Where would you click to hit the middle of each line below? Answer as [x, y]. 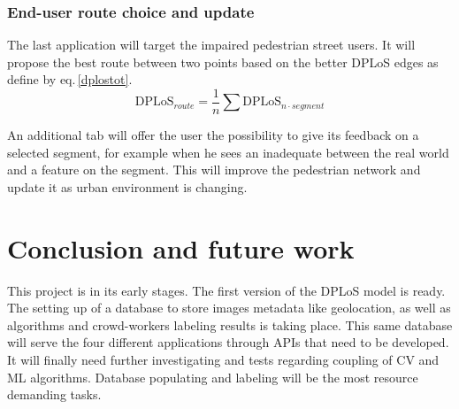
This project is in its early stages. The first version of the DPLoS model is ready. [226, 290]
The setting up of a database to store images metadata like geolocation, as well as [229, 308]
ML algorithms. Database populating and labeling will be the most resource [213, 377]
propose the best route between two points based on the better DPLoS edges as [223, 62]
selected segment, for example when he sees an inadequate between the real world [228, 152]
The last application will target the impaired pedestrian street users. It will [211, 45]
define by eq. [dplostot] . [70, 79]
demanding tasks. [54, 394]
